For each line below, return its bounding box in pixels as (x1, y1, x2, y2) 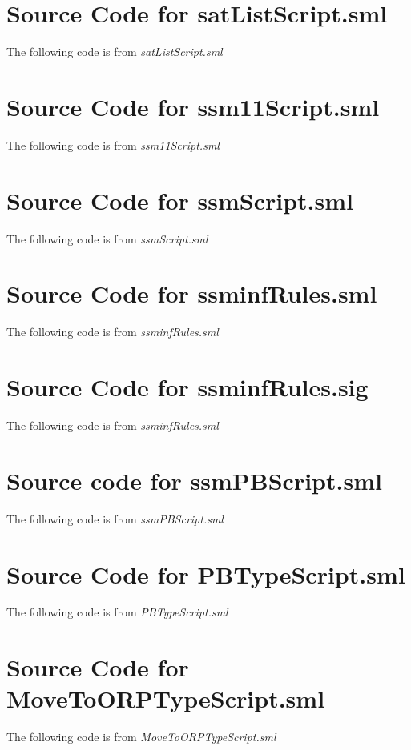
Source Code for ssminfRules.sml (6, 277, 377, 310)
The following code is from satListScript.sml (6, 43, 223, 60)
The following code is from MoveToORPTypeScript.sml (6, 728, 276, 745)
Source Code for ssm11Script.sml (6, 90, 380, 122)
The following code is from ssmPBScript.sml (6, 510, 224, 527)
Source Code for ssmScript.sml (6, 183, 353, 216)
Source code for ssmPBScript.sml (6, 463, 382, 496)
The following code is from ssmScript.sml (6, 230, 208, 247)
